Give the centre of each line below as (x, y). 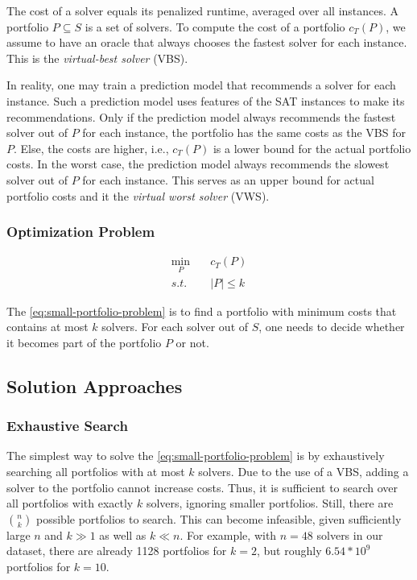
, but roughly (289, 551)
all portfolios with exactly (70, 503)
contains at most (47, 327)
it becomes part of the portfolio (84, 342)
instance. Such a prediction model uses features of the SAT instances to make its (206, 100)
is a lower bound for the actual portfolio (312, 148)
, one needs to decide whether (332, 327)
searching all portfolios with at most (96, 471)
